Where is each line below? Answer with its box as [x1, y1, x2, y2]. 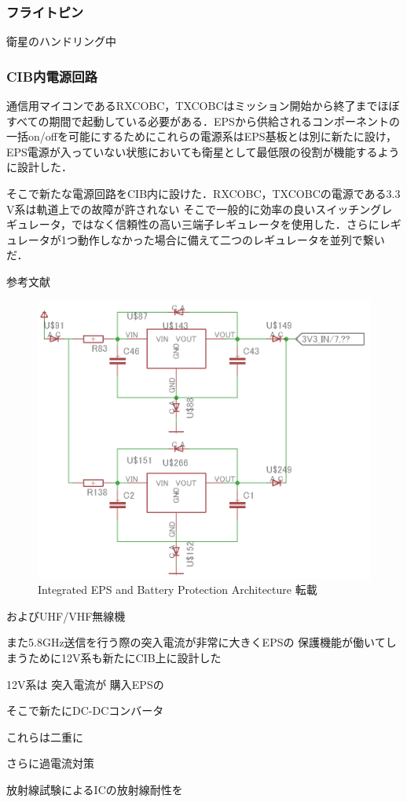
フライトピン [6, 2, 84, 21]
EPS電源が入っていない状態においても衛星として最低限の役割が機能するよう [6, 143, 400, 159]
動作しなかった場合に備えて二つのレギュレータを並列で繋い [77, 231, 385, 247]
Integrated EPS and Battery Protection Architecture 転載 [38, 581, 317, 598]
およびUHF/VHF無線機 [6, 607, 126, 624]
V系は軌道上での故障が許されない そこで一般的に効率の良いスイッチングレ [6, 200, 393, 217]
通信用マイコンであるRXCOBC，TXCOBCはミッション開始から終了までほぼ [6, 97, 400, 114]
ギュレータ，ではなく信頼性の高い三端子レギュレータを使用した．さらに [6, 216, 379, 233]
